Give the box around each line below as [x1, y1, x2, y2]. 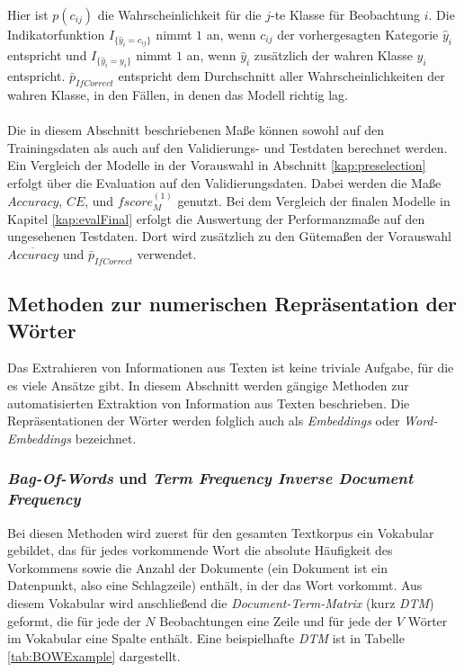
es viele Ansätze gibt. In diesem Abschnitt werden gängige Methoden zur [7, 376, 409, 395]
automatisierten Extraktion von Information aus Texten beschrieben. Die [7, 393, 410, 412]
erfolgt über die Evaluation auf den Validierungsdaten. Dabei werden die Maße [7, 173, 442, 192]
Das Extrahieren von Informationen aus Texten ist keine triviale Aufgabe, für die [7, 358, 454, 377]
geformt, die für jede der [7, 611, 141, 630]
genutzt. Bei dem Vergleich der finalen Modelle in [177, 192, 451, 211]
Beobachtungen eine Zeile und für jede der [159, 611, 393, 630]
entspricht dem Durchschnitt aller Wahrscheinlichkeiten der [118, 67, 445, 85]
